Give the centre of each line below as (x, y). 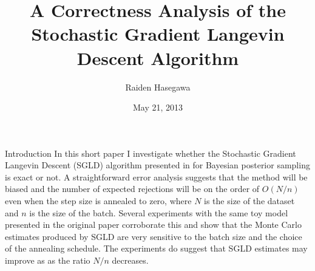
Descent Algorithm (158, 57)
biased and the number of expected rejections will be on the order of (132, 189)
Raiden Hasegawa (158, 87)
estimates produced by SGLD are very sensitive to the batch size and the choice (154, 236)
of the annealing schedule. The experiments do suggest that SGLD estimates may (156, 248)
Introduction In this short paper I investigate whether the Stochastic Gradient (151, 153)
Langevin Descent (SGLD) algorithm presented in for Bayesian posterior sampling (157, 165)
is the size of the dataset (249, 201)
